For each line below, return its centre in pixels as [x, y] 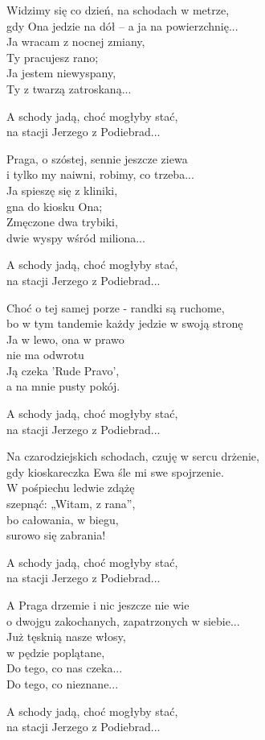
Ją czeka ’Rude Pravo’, [63, 370]
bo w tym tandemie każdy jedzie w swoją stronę [125, 323]
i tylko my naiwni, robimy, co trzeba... [100, 174]
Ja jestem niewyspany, [61, 73]
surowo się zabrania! [56, 535]
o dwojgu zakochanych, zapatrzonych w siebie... [123, 620]
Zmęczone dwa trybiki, [62, 222]
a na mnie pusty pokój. [63, 386]
